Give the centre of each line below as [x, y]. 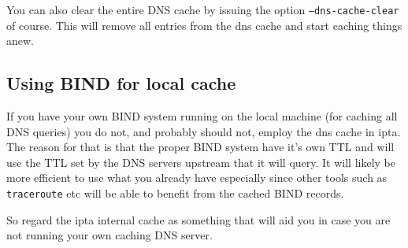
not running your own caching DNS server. [109, 235]
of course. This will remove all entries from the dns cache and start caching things [204, 25]
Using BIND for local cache [121, 83]
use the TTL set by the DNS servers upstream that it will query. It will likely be [201, 162]
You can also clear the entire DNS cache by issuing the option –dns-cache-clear [203, 9]
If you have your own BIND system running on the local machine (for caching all [202, 116]
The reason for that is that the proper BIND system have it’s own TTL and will [200, 147]
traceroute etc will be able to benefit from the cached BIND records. [175, 193]
